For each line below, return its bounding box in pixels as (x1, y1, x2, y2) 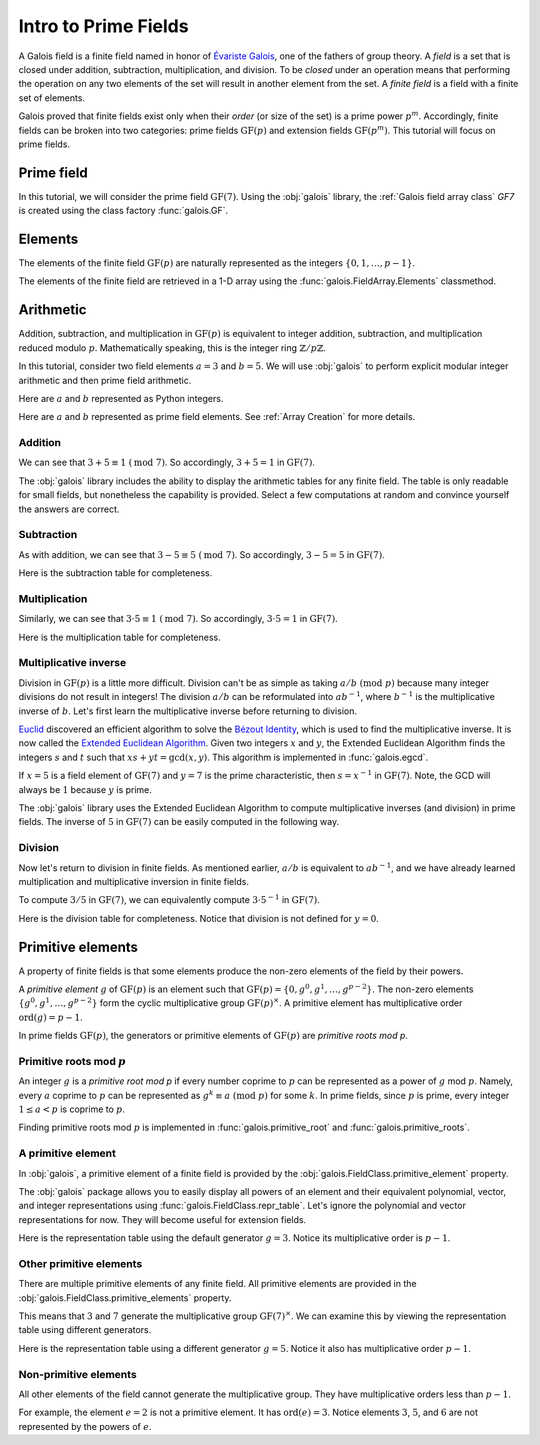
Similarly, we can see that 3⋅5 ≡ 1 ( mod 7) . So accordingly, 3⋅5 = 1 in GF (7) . (18, 613, 339, 625)
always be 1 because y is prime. (18, 783, 152, 795)
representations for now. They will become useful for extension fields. (18, 1213, 307, 1225)
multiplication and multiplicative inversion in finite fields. (18, 875, 250, 887)
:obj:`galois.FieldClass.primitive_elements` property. (18, 1291, 232, 1304)
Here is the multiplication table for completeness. (18, 631, 221, 643)
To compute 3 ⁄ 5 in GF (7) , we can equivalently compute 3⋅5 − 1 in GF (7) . (18, 893, 320, 906)
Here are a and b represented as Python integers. (18, 392, 224, 404)
